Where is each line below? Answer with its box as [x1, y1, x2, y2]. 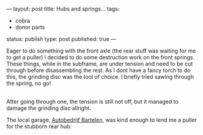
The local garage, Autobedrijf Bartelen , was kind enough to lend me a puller [6, 116, 197, 123]
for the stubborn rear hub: [6, 123, 72, 130]
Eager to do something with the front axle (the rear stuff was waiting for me [6, 47, 196, 54]
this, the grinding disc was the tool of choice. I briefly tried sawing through [6, 73, 194, 80]
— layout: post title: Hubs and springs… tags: [6, 5, 120, 12]
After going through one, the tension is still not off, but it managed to [6, 98, 179, 105]
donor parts [15, 24, 45, 31]
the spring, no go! [6, 79, 51, 87]
